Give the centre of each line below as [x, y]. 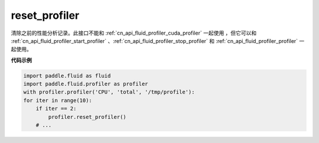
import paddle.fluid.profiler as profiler [86, 84]
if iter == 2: [56, 109]
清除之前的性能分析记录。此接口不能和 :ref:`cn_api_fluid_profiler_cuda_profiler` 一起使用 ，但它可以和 [134, 33]
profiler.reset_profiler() [87, 117]
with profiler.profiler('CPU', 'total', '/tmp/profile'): [109, 92]
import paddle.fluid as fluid [67, 76]
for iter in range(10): [58, 100]
